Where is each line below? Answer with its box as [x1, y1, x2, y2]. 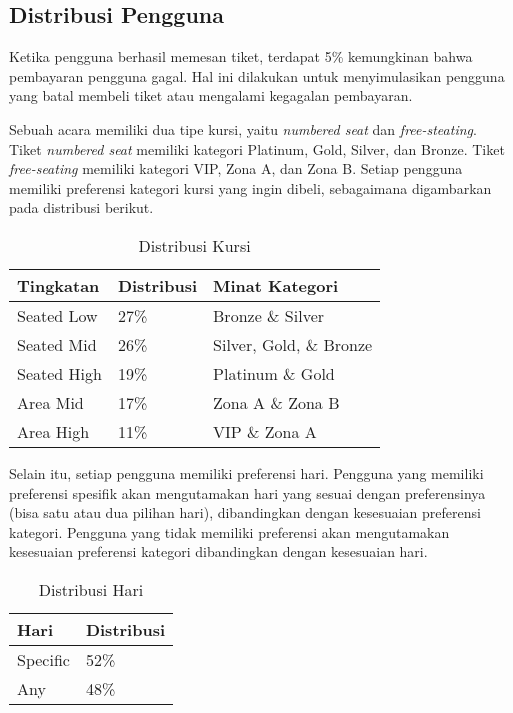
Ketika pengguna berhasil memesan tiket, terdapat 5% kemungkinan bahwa [9, 46, 473, 67]
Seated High [17, 361, 102, 385]
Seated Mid [17, 332, 97, 356]
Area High [17, 419, 90, 443]
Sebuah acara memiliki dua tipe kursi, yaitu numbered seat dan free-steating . [9, 118, 477, 139]
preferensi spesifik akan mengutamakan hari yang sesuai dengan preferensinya [9, 482, 486, 503]
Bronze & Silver [213, 303, 325, 327]
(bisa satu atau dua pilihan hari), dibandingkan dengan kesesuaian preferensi [9, 502, 481, 523]
